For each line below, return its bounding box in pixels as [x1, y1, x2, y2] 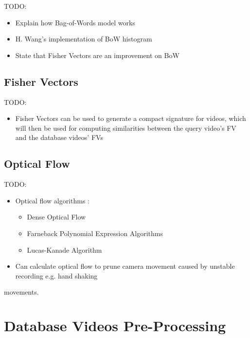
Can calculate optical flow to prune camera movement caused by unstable [15, 261, 235, 271]
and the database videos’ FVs [15, 132, 103, 142]
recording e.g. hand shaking [15, 270, 98, 280]
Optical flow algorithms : [15, 195, 89, 205]
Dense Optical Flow [27, 212, 86, 222]
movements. [4, 287, 39, 297]
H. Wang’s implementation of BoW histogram [15, 34, 152, 44]
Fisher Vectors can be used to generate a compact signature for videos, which [15, 113, 246, 123]
